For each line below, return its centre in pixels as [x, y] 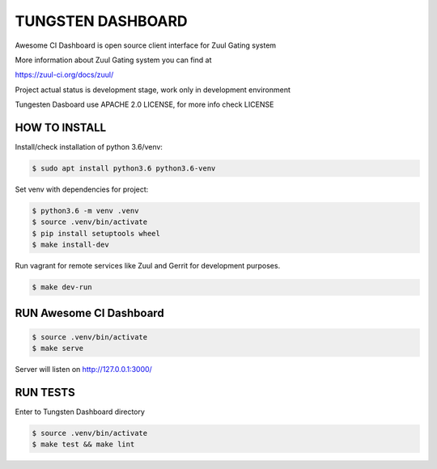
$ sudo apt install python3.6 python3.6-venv [124, 169]
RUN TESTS [45, 392]
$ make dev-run [62, 287]
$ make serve [58, 349]
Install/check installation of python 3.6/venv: [89, 147]
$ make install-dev [70, 245]
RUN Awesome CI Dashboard [90, 313]
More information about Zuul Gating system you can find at [113, 60]
